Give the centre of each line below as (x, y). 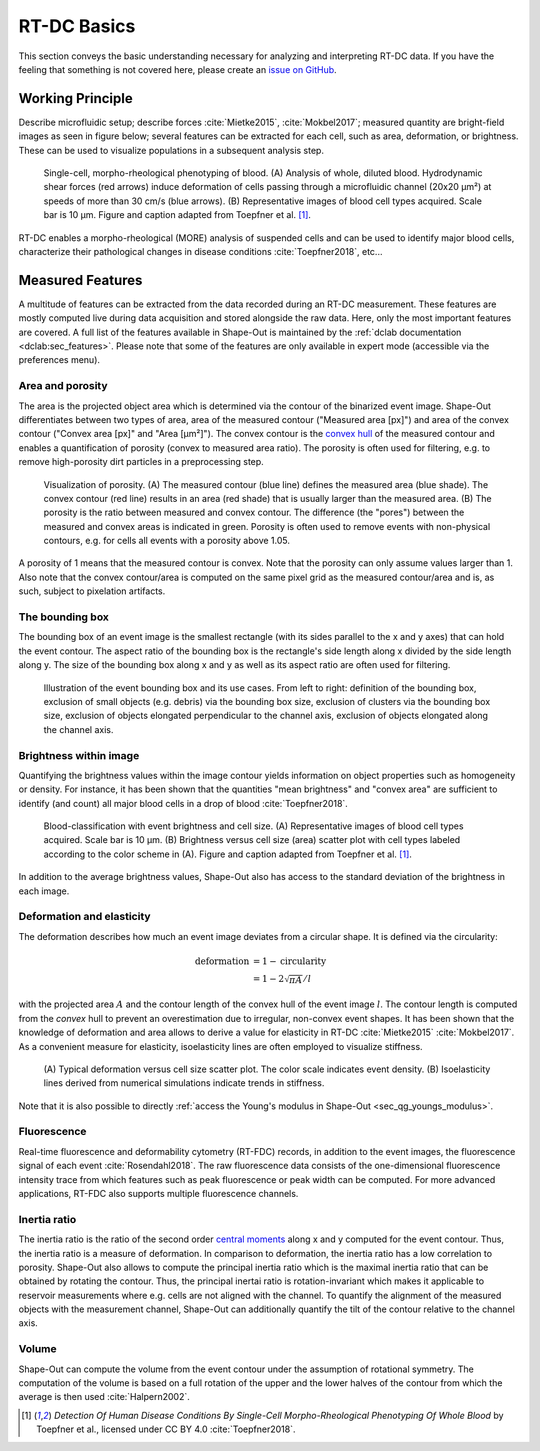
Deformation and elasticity (84, 917)
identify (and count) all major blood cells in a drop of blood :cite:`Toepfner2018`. (183, 803)
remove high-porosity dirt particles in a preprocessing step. (141, 462)
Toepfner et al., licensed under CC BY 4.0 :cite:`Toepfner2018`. (166, 1429)
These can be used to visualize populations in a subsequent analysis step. (171, 150)
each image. (44, 891)
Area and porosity (63, 386)
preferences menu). (59, 360)
